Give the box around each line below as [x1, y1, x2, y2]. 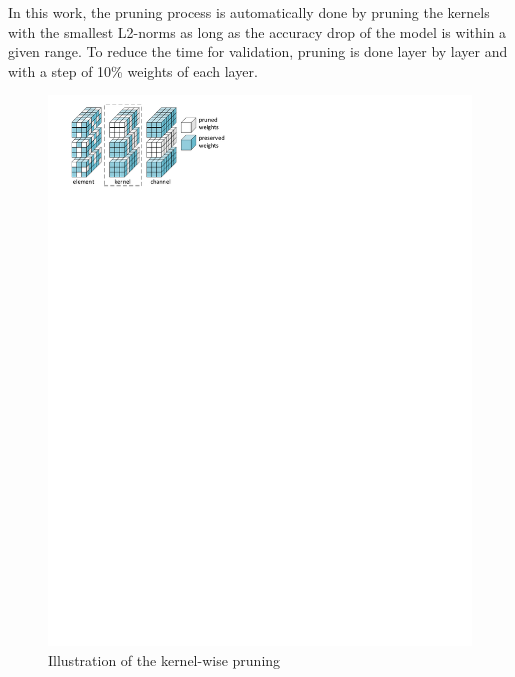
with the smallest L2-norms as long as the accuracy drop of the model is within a [8, 21, 507, 42]
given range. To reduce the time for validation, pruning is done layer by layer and [8, 41, 508, 62]
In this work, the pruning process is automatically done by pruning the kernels [8, 2, 490, 22]
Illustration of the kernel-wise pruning [48, 649, 281, 670]
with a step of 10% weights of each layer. [8, 60, 258, 81]
